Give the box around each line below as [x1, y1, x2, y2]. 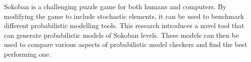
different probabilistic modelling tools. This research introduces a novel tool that [4, 20, 245, 31]
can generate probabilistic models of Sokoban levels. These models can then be [4, 30, 239, 40]
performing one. [4, 48, 51, 59]
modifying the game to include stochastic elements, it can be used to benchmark [4, 11, 244, 21]
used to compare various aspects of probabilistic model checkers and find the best [4, 39, 247, 49]
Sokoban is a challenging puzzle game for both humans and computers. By [4, 1, 227, 11]
